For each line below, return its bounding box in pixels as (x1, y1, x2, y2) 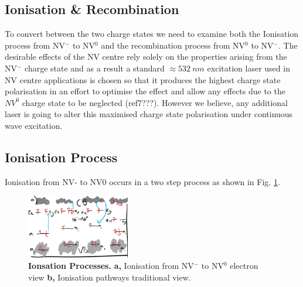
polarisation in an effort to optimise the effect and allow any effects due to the (5, 85, 285, 97)
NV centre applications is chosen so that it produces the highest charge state (5, 73, 281, 86)
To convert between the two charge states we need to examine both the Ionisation (5, 28, 299, 40)
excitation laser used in (207, 61, 290, 74)
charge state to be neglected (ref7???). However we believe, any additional (22, 96, 288, 108)
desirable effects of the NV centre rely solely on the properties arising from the (5, 50, 287, 63)
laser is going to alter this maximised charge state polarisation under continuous (5, 108, 293, 120)
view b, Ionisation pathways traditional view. (28, 271, 191, 283)
